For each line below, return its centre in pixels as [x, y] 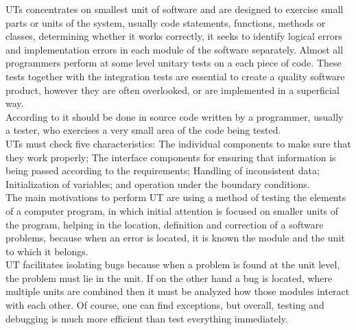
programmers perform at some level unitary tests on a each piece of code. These [174, 63]
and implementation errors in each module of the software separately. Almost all [175, 49]
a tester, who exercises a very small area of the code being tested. [143, 130]
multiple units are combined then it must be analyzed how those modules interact [178, 291]
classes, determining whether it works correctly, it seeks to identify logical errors [174, 36]
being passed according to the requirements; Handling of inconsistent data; [163, 170]
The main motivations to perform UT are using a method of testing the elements [176, 197]
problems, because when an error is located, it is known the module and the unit [175, 238]
